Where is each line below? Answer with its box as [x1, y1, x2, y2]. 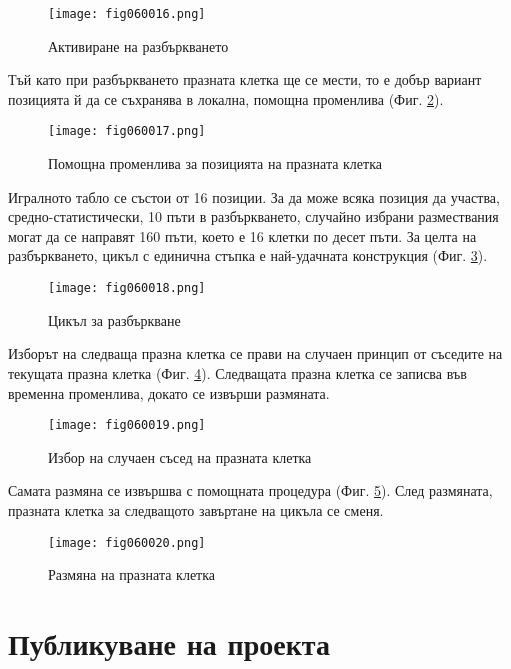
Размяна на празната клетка [48, 564, 216, 585]
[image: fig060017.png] [48, 124, 206, 139]
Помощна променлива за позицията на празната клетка [48, 153, 382, 174]
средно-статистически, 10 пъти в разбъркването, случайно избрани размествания [8, 206, 499, 227]
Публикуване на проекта [8, 622, 330, 663]
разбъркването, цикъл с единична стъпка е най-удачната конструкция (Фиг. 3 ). [8, 245, 488, 266]
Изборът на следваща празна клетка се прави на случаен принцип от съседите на [8, 343, 503, 364]
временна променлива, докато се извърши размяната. [8, 382, 330, 403]
